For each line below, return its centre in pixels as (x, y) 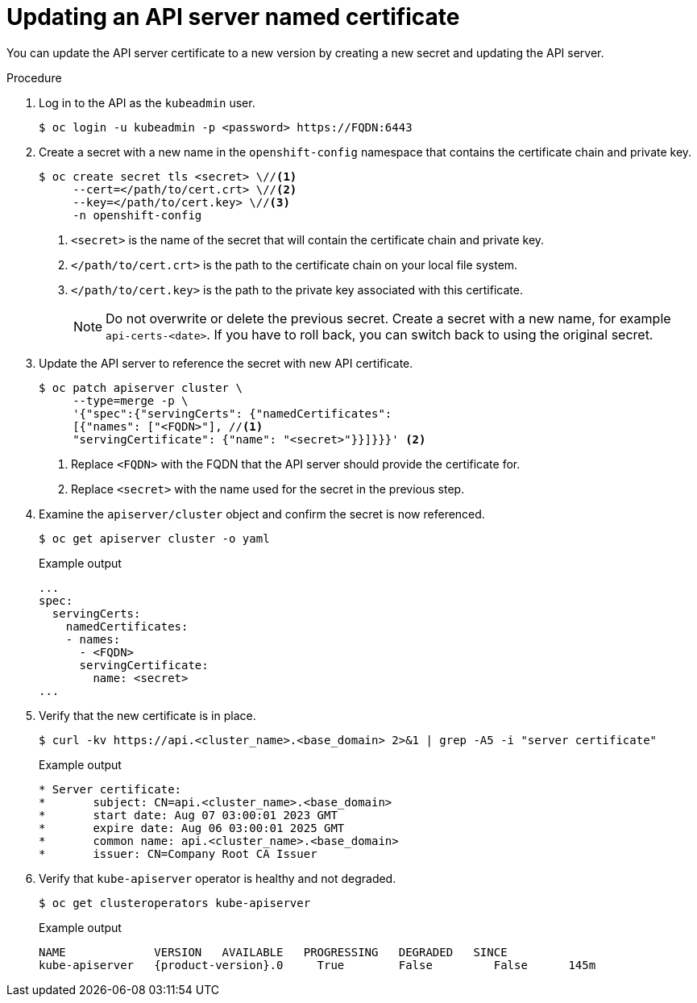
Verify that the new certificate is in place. (147, 715)
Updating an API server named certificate (233, 17)
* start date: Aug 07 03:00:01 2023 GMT (188, 815)
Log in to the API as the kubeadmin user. (147, 102)
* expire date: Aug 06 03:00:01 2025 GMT (192, 828)
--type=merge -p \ (131, 400)
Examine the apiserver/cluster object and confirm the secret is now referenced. (262, 514)
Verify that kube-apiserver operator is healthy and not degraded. (218, 878)
